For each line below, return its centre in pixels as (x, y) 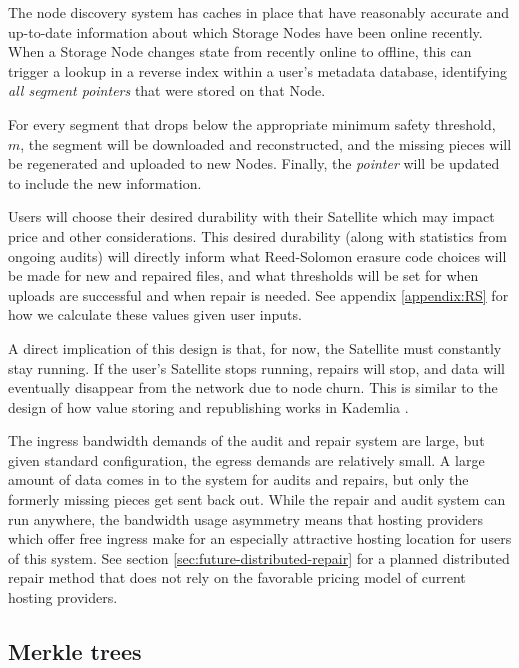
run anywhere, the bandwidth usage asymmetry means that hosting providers (246, 518)
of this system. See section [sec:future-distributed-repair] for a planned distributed (259, 557)
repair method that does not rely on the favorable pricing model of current (237, 577)
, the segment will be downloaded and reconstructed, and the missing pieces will (266, 143)
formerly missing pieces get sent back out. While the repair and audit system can (257, 499)
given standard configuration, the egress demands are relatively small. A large (246, 459)
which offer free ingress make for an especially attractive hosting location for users (260, 538)
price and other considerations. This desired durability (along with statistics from (257, 235)
